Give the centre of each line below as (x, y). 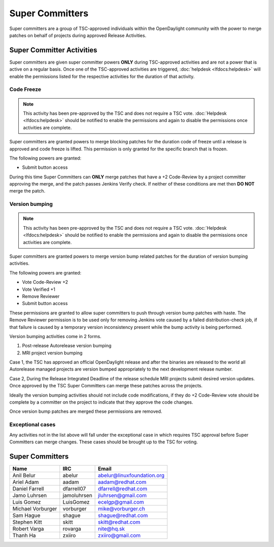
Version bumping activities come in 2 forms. (55, 336)
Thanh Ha (24, 535)
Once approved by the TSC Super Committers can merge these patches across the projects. (106, 386)
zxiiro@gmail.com (119, 535)
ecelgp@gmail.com (121, 502)
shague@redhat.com (123, 515)
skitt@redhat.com (119, 522)
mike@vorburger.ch (122, 508)
